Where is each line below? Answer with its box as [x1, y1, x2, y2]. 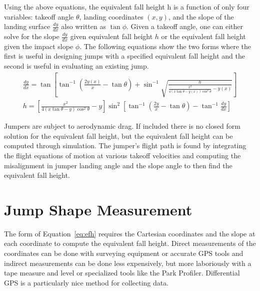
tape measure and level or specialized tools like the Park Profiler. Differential [4, 267, 240, 278]
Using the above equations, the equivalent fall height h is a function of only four [4, 2, 249, 12]
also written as [61, 21, 106, 32]
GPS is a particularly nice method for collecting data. [4, 277, 169, 287]
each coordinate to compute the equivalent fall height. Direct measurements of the [4, 238, 256, 248]
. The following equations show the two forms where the [79, 41, 251, 51]
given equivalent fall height [70, 31, 153, 42]
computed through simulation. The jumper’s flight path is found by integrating [4, 140, 246, 151]
